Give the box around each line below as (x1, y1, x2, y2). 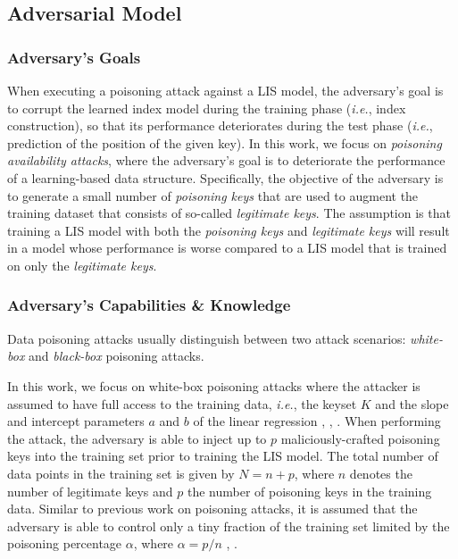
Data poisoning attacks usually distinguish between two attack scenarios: (7, 329, 406, 347)
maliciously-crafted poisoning (280, 429, 440, 447)
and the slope (375, 394, 449, 413)
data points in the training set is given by (7, 463, 235, 482)
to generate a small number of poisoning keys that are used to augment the (7, 186, 419, 204)
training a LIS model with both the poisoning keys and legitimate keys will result (7, 221, 450, 239)
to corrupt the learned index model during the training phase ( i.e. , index (7, 98, 406, 117)
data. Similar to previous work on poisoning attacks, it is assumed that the (7, 499, 418, 518)
